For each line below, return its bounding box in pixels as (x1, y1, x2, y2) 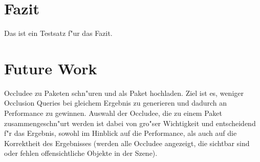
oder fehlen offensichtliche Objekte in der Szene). (4, 148, 158, 158)
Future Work (4, 57, 97, 78)
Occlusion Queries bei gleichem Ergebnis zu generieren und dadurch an (4, 97, 227, 108)
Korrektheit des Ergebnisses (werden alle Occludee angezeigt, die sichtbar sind (4, 137, 250, 148)
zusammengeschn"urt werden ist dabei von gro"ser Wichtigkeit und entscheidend (4, 117, 256, 128)
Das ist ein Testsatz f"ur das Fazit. (4, 28, 113, 38)
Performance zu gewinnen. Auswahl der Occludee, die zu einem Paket (4, 108, 222, 118)
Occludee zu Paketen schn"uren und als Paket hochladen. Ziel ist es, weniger (4, 87, 244, 98)
